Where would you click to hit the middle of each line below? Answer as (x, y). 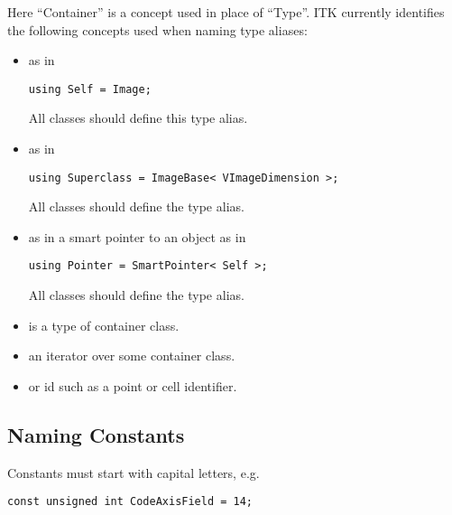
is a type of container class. (104, 325)
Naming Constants (96, 434)
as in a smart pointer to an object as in (137, 236)
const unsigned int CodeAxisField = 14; (130, 502)
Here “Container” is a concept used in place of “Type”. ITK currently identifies (226, 12)
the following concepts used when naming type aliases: (157, 29)
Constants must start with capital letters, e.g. (134, 472)
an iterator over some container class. (132, 356)
